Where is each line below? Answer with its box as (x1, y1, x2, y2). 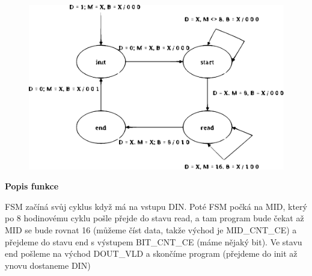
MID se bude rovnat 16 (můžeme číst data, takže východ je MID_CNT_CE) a (5, 224, 297, 236)
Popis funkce (5, 180, 59, 192)
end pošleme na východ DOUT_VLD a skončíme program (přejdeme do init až (5, 247, 298, 260)
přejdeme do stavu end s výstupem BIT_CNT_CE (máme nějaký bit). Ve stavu (5, 235, 302, 248)
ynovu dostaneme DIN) (5, 259, 91, 271)
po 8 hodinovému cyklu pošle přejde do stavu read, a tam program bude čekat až (5, 212, 304, 224)
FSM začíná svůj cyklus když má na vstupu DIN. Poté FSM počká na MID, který (5, 200, 307, 212)
